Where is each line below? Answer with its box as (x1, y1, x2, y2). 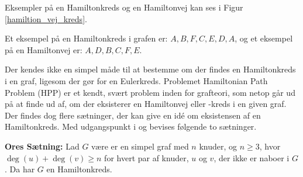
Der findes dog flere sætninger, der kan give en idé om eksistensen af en (5, 109, 261, 121)
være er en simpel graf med (91, 140, 189, 152)
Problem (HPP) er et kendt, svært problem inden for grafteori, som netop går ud (5, 86, 295, 98)
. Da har (5, 163, 35, 175)
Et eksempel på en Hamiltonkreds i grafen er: (5, 32, 168, 44)
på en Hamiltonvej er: (5, 43, 82, 55)
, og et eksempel (235, 32, 293, 44)
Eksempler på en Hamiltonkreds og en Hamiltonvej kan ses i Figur (5, 1, 243, 13)
